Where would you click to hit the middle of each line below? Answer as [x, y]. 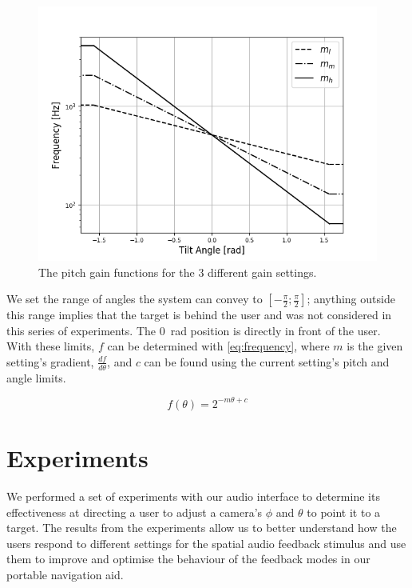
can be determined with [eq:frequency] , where [218, 346]
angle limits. [36, 377]
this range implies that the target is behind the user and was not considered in [199, 315]
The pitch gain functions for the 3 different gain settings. [178, 272]
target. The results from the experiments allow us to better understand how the [202, 528]
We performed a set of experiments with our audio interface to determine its [193, 496]
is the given [375, 346]
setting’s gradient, [50, 361]
